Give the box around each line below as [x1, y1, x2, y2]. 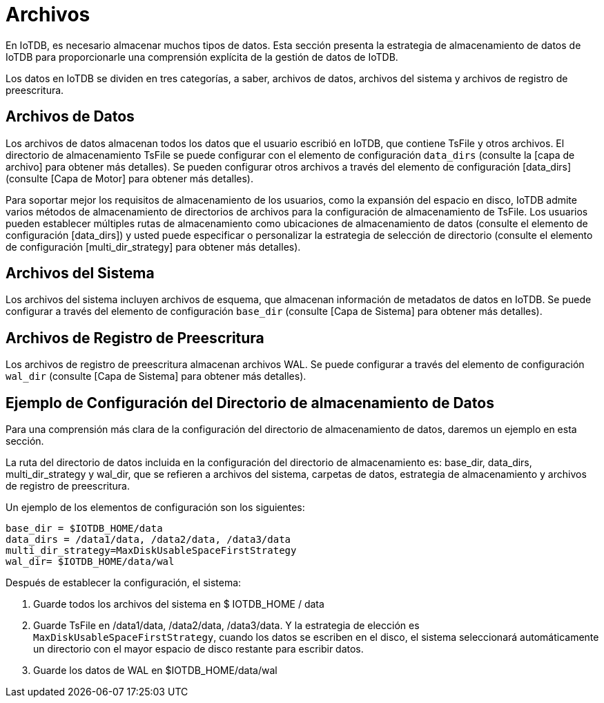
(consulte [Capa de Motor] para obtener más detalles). [6, 172, 254, 184]
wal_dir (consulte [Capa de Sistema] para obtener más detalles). [6, 370, 306, 383]
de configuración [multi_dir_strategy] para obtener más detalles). [6, 240, 301, 253]
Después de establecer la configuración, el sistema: [6, 577, 242, 589]
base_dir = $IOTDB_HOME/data [6, 523, 163, 535]
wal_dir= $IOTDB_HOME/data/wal [6, 556, 175, 568]
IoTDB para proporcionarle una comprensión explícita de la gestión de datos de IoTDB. [6, 50, 398, 63]
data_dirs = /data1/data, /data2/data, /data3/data [6, 534, 291, 546]
